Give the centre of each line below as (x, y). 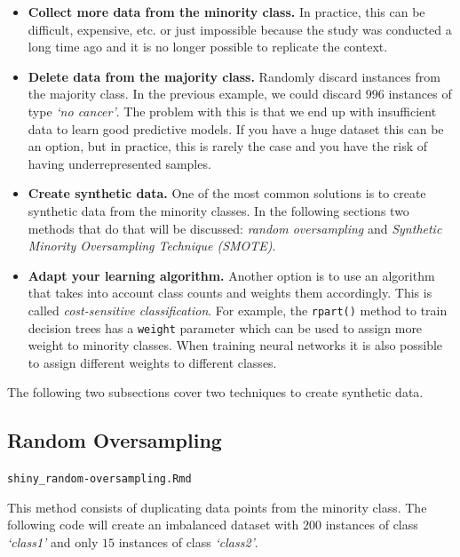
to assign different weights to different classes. (152, 362)
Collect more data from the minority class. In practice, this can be (226, 12)
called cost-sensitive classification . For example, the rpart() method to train (238, 310)
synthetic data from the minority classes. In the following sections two (218, 210)
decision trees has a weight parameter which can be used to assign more (225, 327)
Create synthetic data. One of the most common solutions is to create (227, 193)
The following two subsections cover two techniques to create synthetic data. (215, 392)
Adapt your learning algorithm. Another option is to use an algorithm (231, 275)
